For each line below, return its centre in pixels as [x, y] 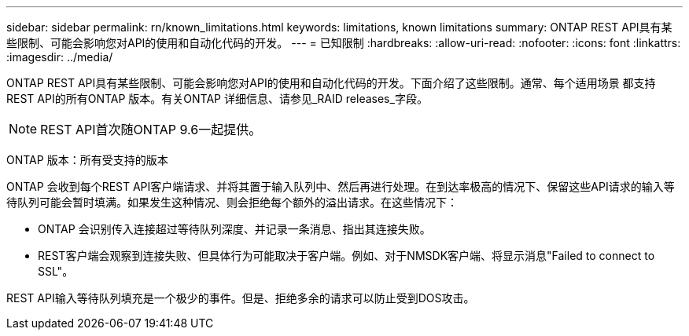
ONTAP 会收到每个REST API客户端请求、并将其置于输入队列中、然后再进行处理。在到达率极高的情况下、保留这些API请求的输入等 [341, 186]
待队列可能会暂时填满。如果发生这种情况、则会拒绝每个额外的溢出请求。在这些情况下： [232, 202]
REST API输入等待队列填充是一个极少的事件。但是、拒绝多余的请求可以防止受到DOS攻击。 [241, 298]
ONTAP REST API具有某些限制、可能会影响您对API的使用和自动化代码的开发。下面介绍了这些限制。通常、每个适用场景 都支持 [331, 83]
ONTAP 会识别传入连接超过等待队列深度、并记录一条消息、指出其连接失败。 [234, 229]
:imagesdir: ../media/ [60, 57]
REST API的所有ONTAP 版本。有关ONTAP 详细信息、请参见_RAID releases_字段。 [217, 99]
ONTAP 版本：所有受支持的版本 [87, 160]
